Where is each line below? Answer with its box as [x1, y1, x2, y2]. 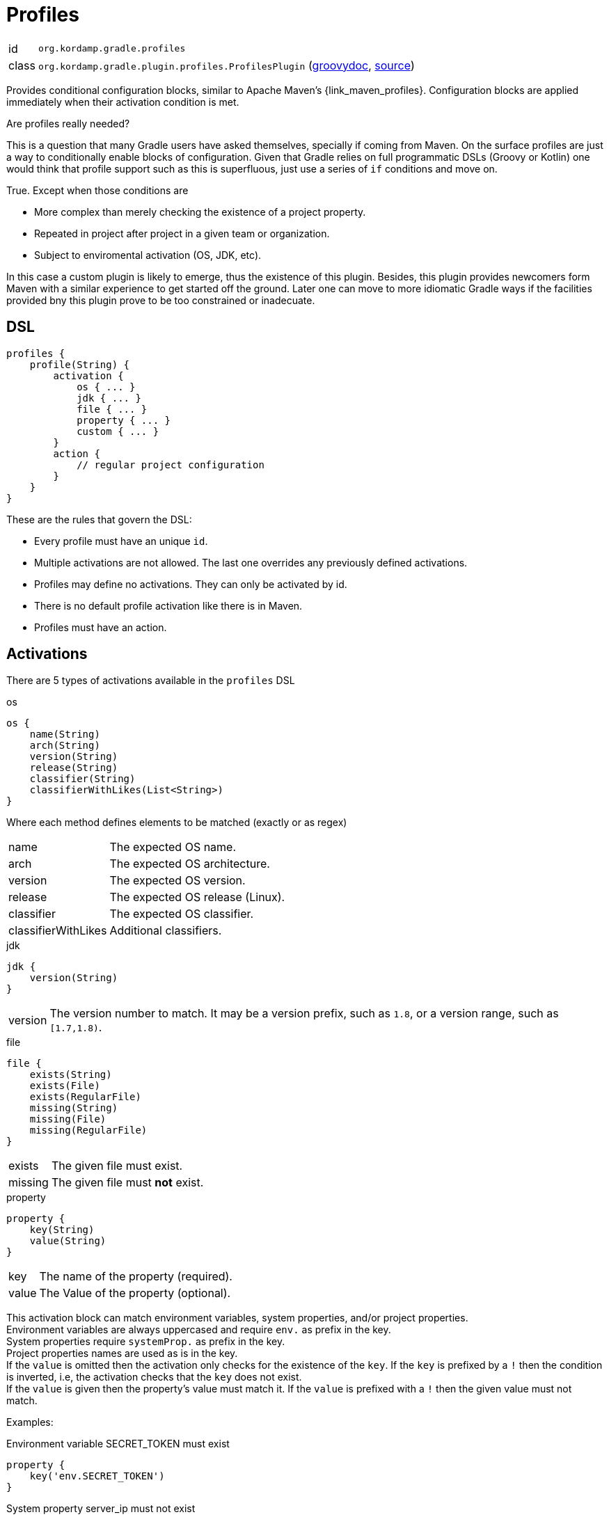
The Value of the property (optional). [39, 1286, 231, 1301]
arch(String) [29, 740, 100, 752]
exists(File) [29, 1080, 100, 1092]
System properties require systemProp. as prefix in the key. [6, 1335, 285, 1348]
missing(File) [29, 1113, 106, 1125]
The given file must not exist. [51, 1175, 204, 1190]
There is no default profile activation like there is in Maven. [34, 599, 303, 612]
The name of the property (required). [39, 1269, 232, 1284]
